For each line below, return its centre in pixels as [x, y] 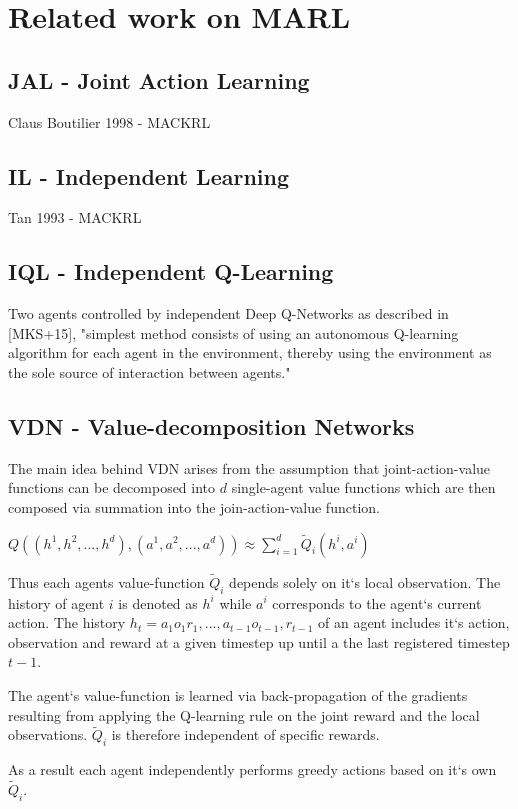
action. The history [67, 622]
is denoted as [158, 602]
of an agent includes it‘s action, [414, 622]
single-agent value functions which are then [363, 487]
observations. [48, 734]
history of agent [56, 602]
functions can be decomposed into [112, 487]
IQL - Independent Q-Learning [171, 271]
